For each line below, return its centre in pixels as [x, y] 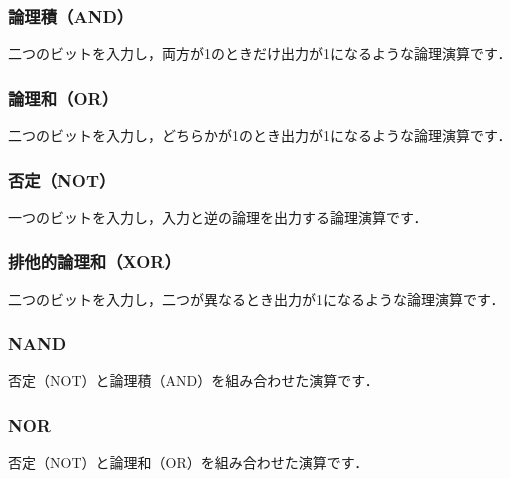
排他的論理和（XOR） [94, 261]
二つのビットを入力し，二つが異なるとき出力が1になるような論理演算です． [256, 298]
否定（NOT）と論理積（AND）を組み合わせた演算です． [193, 380]
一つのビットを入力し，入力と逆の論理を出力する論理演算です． [218, 216]
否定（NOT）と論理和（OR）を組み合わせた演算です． [188, 462]
